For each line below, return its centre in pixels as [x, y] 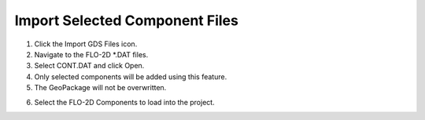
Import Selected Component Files [127, 20]
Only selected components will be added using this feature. [131, 76]
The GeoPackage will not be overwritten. [100, 88]
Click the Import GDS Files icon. [86, 44]
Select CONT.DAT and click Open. [89, 66]
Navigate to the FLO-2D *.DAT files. [91, 54]
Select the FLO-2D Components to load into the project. [125, 102]
